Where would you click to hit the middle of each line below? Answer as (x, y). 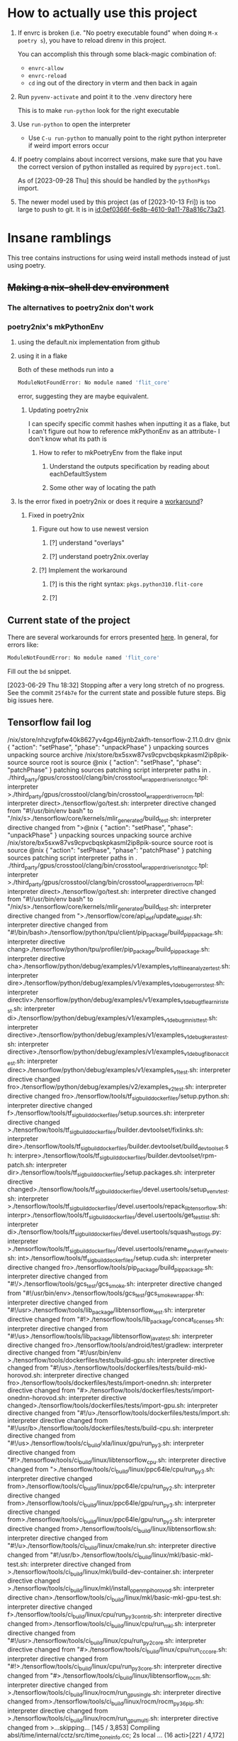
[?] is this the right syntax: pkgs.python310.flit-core (126, 584)
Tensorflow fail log (50, 722)
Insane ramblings (59, 238)
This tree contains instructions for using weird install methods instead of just (119, 258)
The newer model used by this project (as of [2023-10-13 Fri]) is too (117, 202)
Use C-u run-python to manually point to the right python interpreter (127, 138)
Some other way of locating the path (102, 488)
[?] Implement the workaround (83, 570)
